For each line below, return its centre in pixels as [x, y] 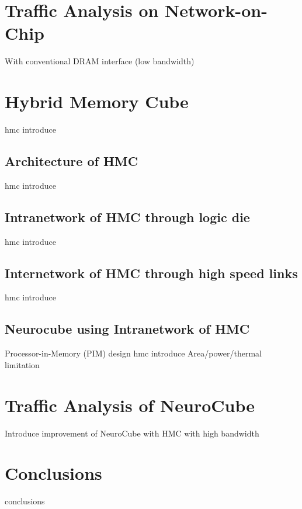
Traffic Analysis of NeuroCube [130, 405]
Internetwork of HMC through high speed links [151, 273]
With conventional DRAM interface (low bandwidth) [100, 61]
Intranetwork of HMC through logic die [127, 217]
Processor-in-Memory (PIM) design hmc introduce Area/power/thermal [133, 353]
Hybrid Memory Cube [97, 101]
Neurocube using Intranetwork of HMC [127, 329]
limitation [22, 364]
